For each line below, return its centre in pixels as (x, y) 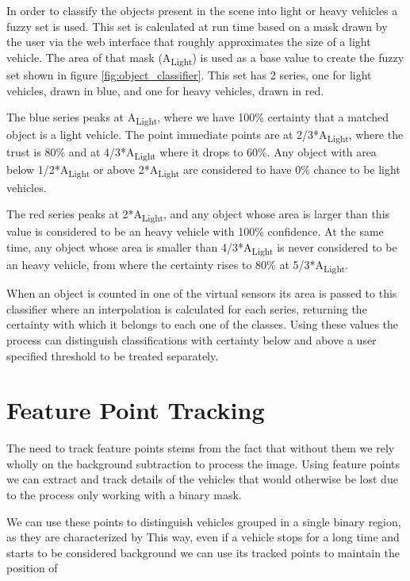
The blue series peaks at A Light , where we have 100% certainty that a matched (197, 118)
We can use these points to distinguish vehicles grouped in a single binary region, (204, 521)
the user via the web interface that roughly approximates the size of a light (189, 42)
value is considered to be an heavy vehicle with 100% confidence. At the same (195, 231)
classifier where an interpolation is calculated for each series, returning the (187, 308)
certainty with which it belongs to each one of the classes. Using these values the (203, 324)
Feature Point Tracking (136, 410)
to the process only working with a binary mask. (124, 495)
